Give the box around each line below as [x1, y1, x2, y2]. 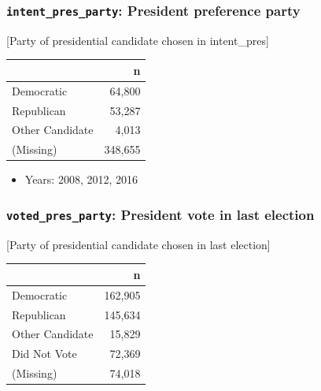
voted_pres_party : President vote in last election [6, 204, 315, 224]
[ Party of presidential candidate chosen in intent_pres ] [6, 32, 269, 48]
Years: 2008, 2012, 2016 [24, 171, 138, 188]
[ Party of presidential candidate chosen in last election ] [6, 236, 271, 252]
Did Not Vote [12, 345, 77, 362]
